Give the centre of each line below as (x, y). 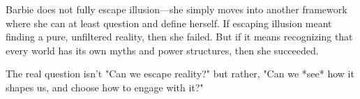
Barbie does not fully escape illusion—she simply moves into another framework (177, 9)
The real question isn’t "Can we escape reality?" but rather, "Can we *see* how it (180, 74)
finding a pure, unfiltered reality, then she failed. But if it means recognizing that (179, 37)
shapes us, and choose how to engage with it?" (105, 87)
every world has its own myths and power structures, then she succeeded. (162, 50)
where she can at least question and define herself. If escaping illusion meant (169, 23)
